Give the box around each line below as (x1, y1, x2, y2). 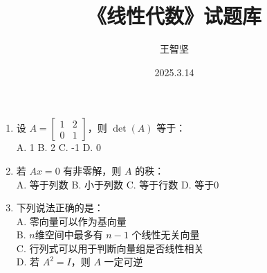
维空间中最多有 (35, 227, 103, 242)
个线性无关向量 (131, 227, 200, 242)
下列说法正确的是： (16, 200, 104, 215)
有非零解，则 (63, 163, 122, 177)
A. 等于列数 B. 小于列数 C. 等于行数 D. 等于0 (16, 177, 219, 191)
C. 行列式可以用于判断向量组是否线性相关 (16, 240, 204, 255)
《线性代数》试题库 (86, 1, 261, 30)
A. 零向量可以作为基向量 (16, 213, 127, 228)
